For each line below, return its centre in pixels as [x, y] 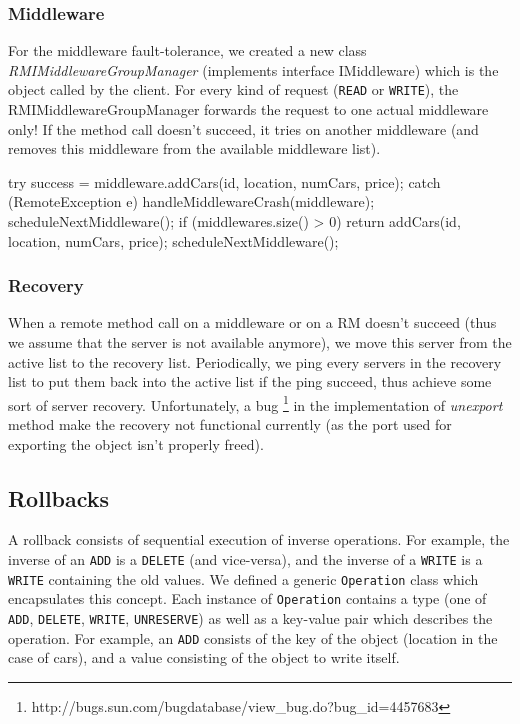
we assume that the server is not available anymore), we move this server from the [260, 342]
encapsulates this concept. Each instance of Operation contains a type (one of [247, 598]
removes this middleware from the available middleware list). [194, 148]
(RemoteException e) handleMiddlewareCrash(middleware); [191, 201]
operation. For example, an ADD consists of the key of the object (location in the [253, 637]
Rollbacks [59, 497]
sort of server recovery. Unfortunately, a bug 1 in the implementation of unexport [255, 403]
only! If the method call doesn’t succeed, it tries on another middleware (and [243, 128]
